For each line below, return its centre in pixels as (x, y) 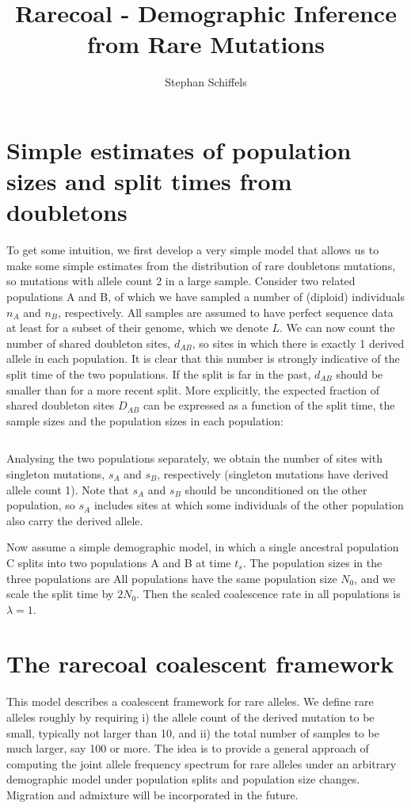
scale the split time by (60, 594)
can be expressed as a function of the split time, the (269, 405)
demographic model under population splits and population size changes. (183, 779)
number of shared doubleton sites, (89, 343)
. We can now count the (337, 328)
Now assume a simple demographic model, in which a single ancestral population (203, 547)
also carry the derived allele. (75, 520)
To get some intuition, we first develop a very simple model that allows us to (193, 250)
